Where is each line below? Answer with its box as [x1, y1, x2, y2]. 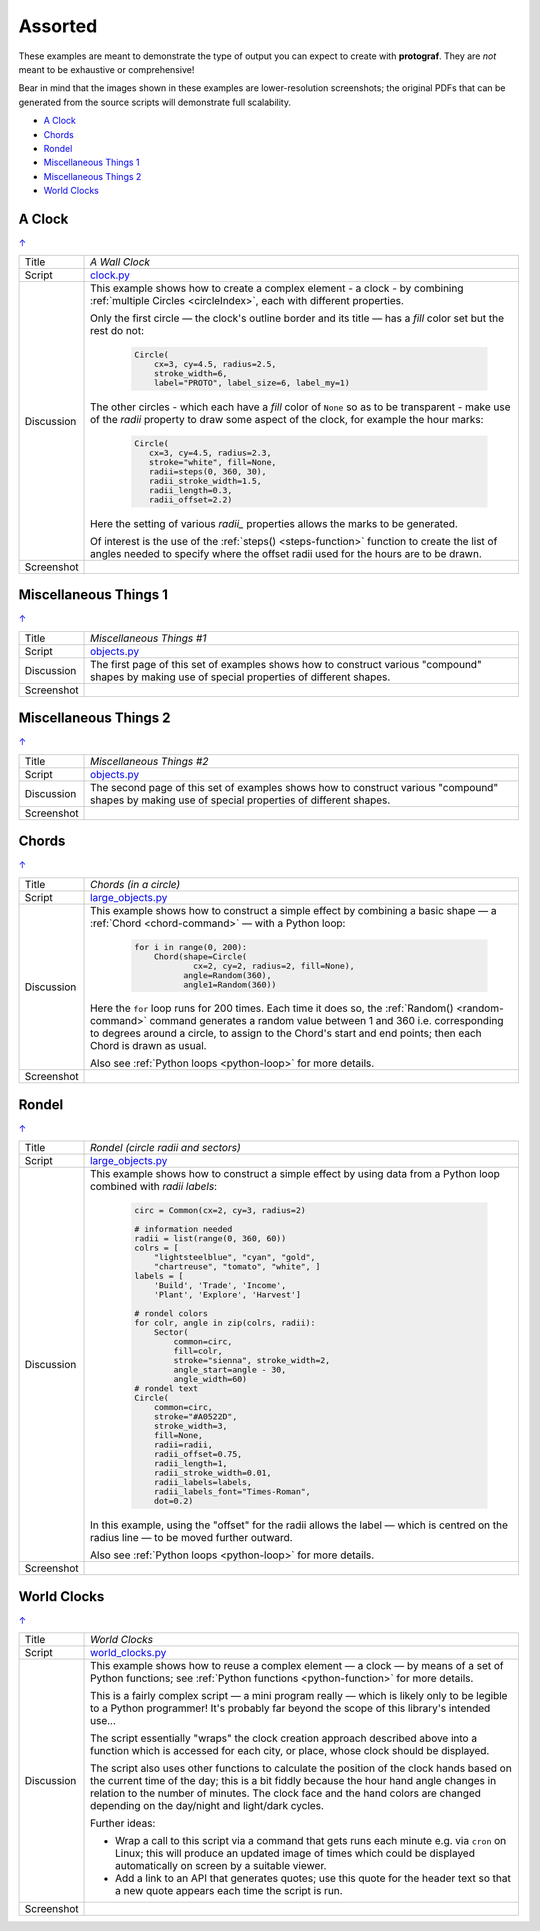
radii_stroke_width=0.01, [153, 1468, 272, 1479]
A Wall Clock [90, 255, 150, 269]
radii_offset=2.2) [148, 495, 233, 505]
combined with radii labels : [90, 1180, 218, 1194]
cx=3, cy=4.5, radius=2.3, [148, 448, 272, 459]
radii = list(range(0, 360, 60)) [134, 1233, 287, 1244]
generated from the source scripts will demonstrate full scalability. [18, 96, 292, 108]
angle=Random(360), [183, 970, 272, 980]
